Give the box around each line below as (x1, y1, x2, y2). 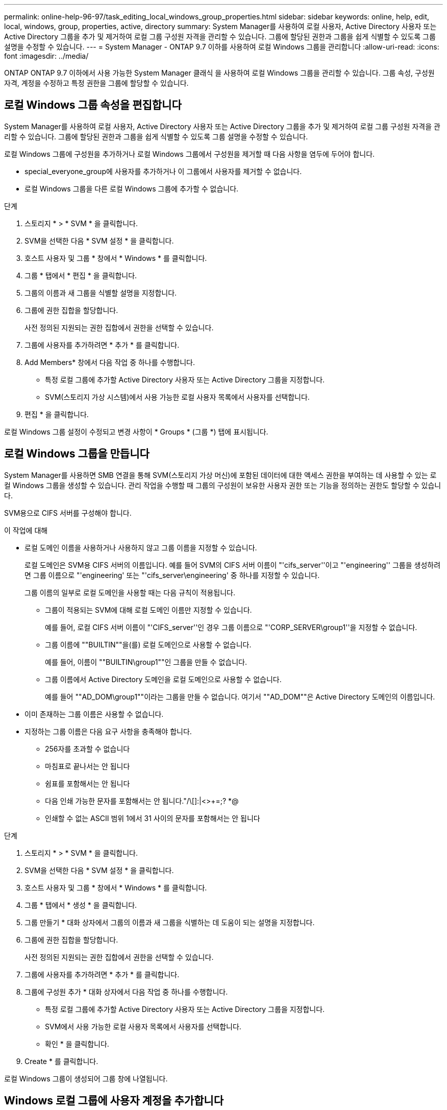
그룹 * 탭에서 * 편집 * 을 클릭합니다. (24, 271, 137, 280)
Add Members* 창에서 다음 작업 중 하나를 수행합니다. (24, 357, 195, 367)
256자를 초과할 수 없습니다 (45, 744, 130, 753)
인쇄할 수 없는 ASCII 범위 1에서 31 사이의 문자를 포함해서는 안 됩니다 (45, 813, 260, 823)
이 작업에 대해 (4, 525, 48, 535)
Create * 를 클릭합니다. (24, 1056, 98, 1066)
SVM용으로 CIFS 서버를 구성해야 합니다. (4, 508, 132, 517)
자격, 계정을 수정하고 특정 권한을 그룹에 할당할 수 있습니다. (4, 79, 189, 87)
